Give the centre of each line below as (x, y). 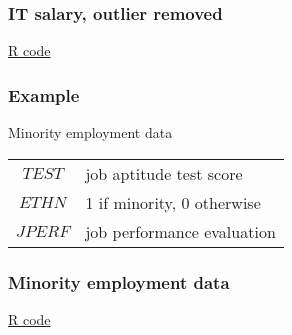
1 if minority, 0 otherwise (173, 202)
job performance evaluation (180, 231)
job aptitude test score (164, 173)
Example (44, 94)
